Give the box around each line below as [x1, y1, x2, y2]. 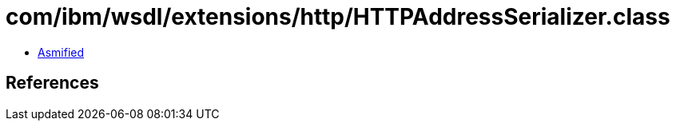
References [6, 73, 99, 93]
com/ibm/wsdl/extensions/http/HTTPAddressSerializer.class [6, 3, 670, 30]
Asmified [38, 45, 85, 59]
